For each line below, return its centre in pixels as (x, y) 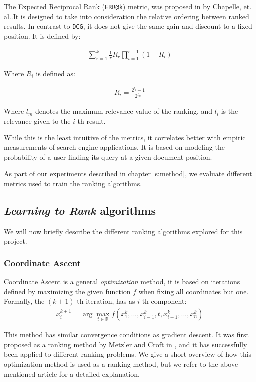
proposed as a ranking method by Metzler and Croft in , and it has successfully (126, 344)
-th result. (90, 121)
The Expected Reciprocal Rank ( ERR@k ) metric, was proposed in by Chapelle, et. (128, 6)
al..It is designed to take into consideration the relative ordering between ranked (127, 16)
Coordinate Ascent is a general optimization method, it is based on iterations (122, 282)
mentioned (20, 373)
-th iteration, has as (105, 301)
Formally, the (24, 301)
